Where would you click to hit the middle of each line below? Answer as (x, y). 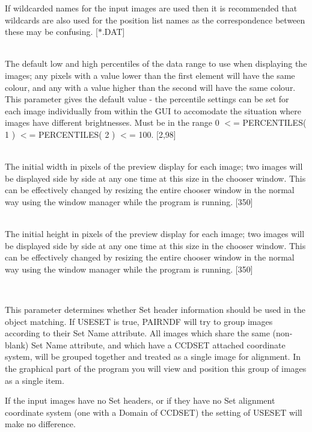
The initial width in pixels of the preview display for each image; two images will (154, 166)
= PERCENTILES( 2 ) (72, 134)
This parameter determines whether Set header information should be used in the (155, 310)
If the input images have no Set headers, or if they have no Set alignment (140, 400)
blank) (17, 344)
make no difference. (40, 424)
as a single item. (35, 380)
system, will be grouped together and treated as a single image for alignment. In (153, 356)
